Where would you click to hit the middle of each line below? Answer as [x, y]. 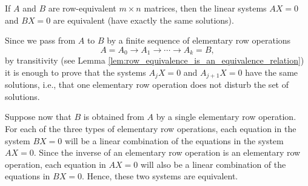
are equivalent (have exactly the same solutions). [143, 20]
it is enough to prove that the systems [75, 72]
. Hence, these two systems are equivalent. [160, 176]
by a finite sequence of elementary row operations [199, 40]
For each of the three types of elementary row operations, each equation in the [151, 129]
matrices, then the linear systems [205, 8]
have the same [272, 72]
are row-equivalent [82, 8]
